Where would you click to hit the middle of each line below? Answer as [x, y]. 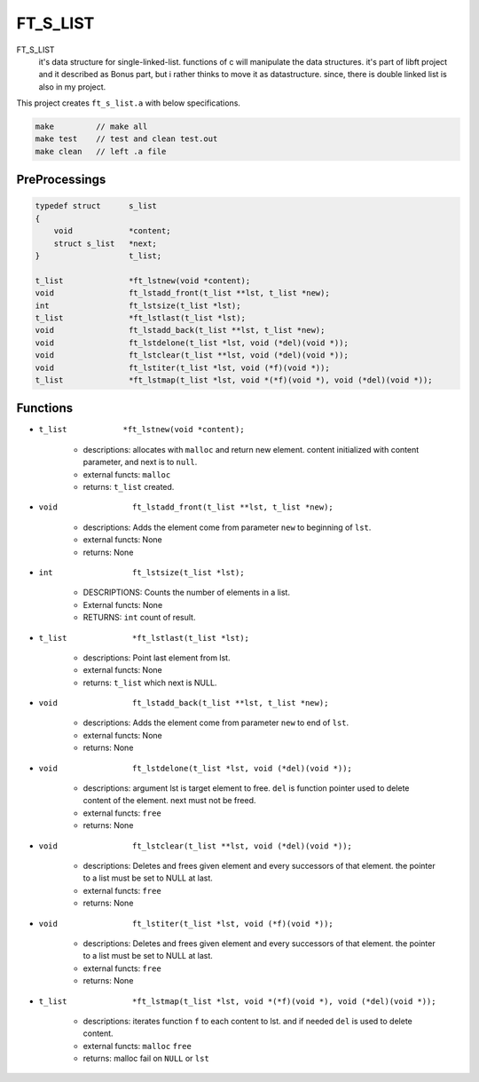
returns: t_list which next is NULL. [150, 683]
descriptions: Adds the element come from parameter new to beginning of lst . [227, 527]
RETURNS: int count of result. [139, 618]
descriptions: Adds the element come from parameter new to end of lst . [216, 723]
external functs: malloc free [137, 1046]
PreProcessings [61, 180]
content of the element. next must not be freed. [169, 801]
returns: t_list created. [129, 487]
